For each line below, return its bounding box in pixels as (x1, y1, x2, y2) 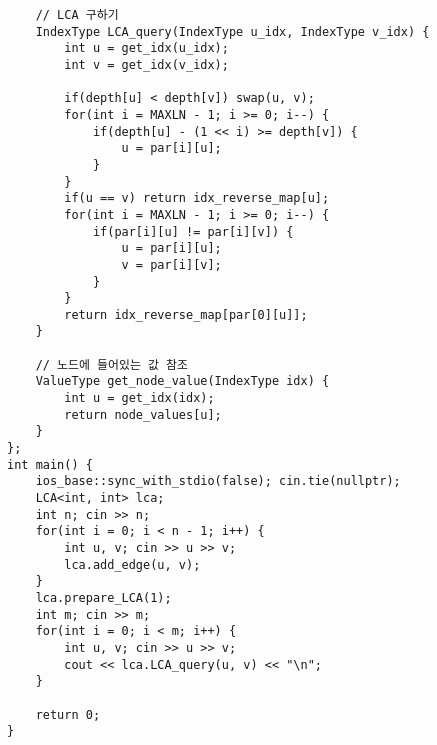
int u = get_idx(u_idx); (64, 41, 229, 56)
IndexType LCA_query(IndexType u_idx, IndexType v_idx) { (35, 24, 430, 39)
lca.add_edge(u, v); (64, 557, 201, 572)
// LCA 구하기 (35, 8, 119, 22)
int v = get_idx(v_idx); (64, 57, 229, 72)
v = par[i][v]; (121, 257, 222, 272)
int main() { (7, 457, 93, 472)
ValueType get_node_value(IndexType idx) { (35, 374, 330, 389)
